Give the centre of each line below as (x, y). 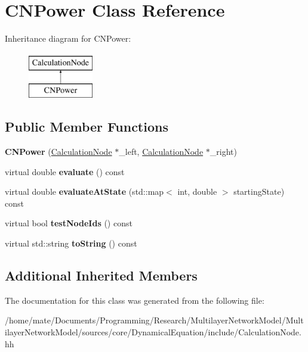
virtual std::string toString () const (71, 243)
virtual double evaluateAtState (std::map (84, 191)
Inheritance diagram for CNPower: (68, 38)
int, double (197, 191)
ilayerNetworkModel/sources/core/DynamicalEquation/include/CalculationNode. (153, 332)
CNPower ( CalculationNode (58, 152)
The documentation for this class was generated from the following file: (135, 300)
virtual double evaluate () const (65, 171)
